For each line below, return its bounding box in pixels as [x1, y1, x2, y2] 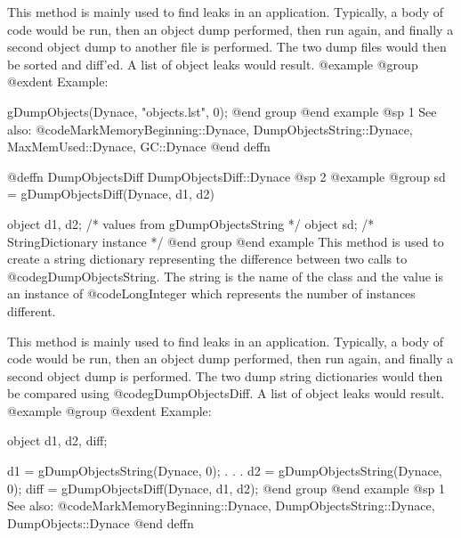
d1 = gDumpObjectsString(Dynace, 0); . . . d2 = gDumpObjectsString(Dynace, [7, 461, 442, 480]
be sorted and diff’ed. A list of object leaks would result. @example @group [7, 54, 418, 73]
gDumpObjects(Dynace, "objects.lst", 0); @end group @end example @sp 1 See [7, 102, 437, 120]
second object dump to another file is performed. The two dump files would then [7, 37, 447, 56]
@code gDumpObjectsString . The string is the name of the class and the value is [7, 266, 443, 285]
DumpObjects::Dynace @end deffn [7, 513, 194, 532]
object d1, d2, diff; [7, 431, 108, 450]
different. [7, 301, 56, 320]
